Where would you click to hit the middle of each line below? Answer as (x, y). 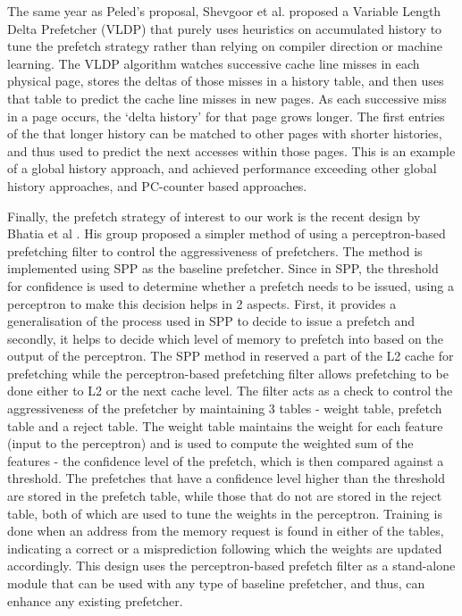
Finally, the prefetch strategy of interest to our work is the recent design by (214, 216)
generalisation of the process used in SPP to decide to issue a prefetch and (211, 321)
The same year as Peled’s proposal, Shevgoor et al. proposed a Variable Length (224, 11)
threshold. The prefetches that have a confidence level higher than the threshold (226, 478)
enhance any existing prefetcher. (95, 600)
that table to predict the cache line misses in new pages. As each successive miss (227, 98)
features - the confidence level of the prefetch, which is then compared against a (226, 460)
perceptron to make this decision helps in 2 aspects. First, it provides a (202, 303)
